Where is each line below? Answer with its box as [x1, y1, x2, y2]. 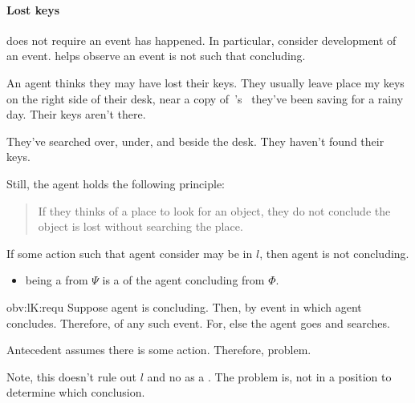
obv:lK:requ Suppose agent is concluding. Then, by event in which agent [6, 298, 362, 315]
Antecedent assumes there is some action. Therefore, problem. [6, 341, 311, 358]
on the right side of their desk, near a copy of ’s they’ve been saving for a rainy [6, 90, 404, 107]
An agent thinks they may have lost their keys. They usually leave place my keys [6, 74, 405, 91]
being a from [25, 272, 88, 288]
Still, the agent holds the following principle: [6, 175, 225, 191]
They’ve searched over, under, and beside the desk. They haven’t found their [6, 132, 384, 149]
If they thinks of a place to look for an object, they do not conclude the [38, 202, 391, 219]
